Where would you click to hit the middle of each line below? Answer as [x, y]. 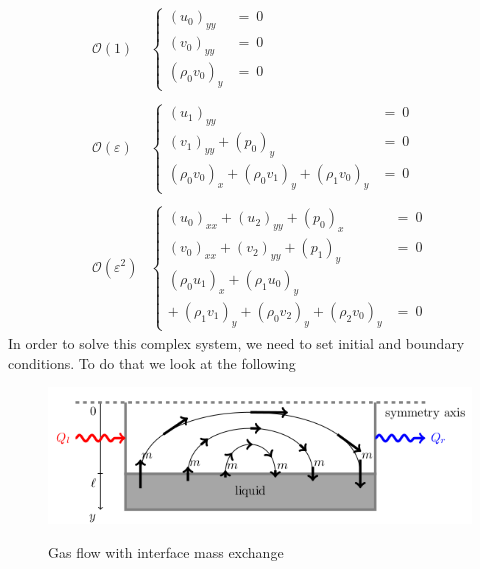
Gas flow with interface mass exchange [166, 551]
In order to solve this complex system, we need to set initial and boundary [236, 342]
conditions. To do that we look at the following [152, 362]
